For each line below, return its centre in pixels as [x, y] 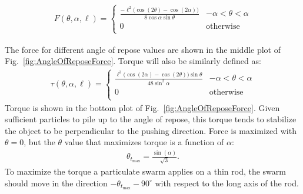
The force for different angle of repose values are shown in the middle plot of [143, 49]
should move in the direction [56, 183]
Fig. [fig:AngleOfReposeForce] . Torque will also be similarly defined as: [133, 61]
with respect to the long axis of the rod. [227, 183]
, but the [39, 142]
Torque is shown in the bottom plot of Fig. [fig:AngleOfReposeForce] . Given [142, 107]
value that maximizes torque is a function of [144, 142]
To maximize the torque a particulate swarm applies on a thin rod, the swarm [145, 171]
